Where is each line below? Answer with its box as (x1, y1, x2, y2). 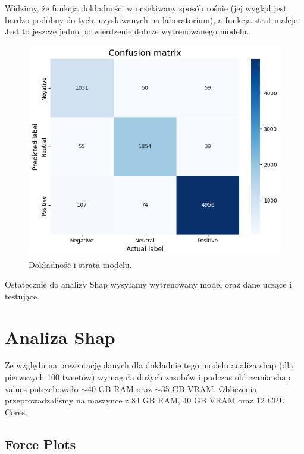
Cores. (5, 405, 28, 418)
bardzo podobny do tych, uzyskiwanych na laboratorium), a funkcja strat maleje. (5, 13, 300, 26)
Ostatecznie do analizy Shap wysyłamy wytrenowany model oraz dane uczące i (5, 278, 292, 291)
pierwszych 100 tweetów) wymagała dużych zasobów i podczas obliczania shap (5, 371, 291, 383)
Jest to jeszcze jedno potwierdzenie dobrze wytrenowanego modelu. (5, 25, 249, 37)
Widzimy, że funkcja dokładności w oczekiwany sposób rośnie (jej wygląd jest (5, 2, 287, 14)
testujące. (5, 289, 40, 302)
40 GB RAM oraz (87, 382, 152, 395)
